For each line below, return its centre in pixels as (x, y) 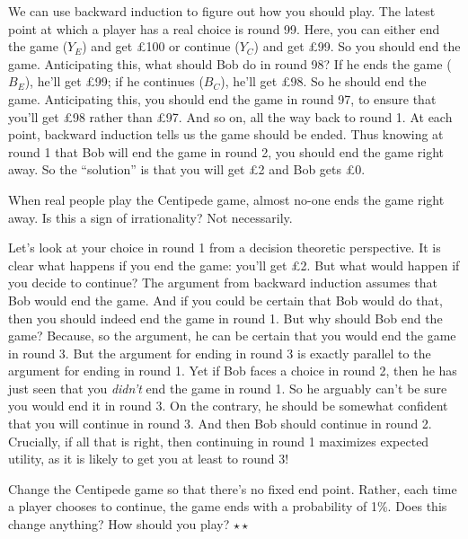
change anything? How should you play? (119, 524)
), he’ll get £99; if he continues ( (114, 81)
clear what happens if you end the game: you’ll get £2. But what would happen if (234, 265)
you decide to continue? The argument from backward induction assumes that (223, 283)
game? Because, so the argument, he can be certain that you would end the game (232, 336)
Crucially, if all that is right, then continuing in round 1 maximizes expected (219, 441)
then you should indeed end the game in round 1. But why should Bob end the (225, 318)
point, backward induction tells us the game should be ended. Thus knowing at (226, 134)
